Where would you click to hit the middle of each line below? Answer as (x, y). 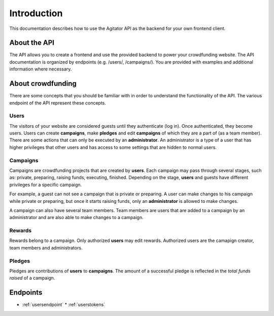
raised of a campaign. (32, 278)
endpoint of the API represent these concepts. (58, 103)
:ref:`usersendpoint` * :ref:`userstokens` (64, 305)
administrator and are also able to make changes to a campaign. (76, 218)
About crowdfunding (43, 84)
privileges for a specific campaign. (46, 185)
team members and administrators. (46, 248)
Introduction (36, 13)
